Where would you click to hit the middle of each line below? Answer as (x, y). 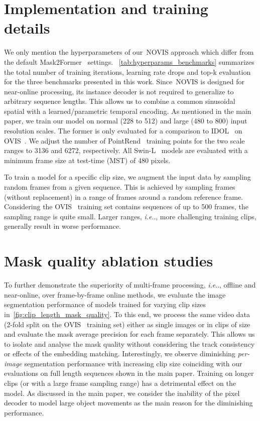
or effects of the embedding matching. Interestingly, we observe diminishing (120, 354)
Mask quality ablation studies (109, 261)
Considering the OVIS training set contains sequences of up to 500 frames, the (126, 206)
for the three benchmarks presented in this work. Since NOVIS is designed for (124, 82)
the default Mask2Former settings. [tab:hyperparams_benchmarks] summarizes (129, 61)
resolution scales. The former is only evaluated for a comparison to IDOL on (123, 131)
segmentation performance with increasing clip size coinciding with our (133, 363)
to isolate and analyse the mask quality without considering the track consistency (129, 343)
